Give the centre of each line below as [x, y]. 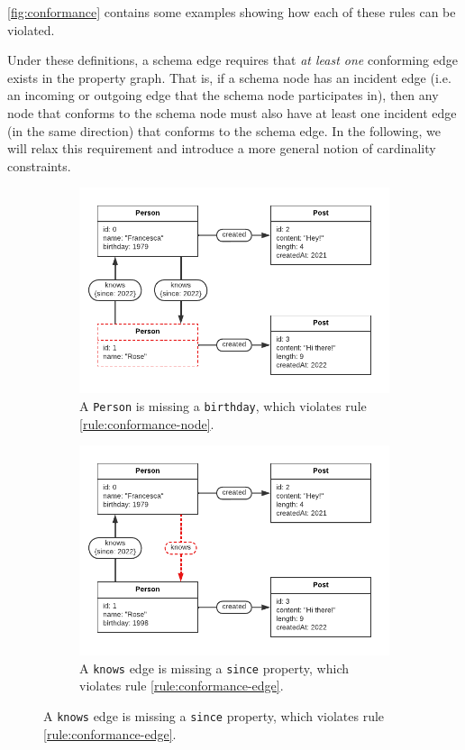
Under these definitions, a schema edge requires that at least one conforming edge [232, 60]
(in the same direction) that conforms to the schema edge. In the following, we [224, 130]
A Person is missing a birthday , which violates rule [223, 406]
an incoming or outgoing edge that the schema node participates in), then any [223, 95]
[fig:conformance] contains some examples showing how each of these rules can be [232, 12]
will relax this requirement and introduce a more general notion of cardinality [222, 148]
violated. [31, 29]
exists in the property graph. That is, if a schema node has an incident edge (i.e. [229, 77]
